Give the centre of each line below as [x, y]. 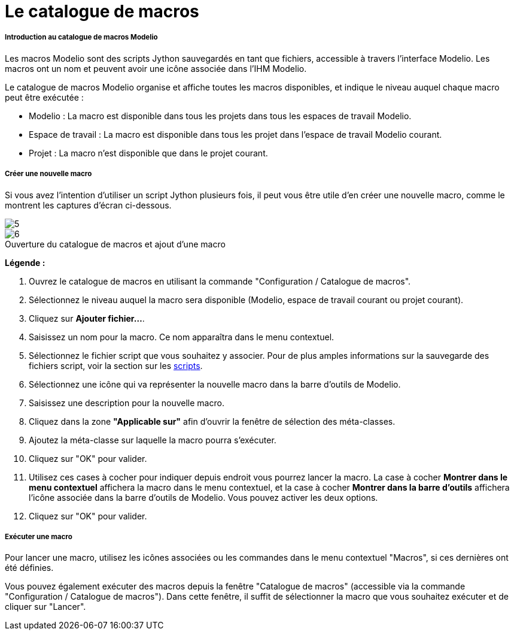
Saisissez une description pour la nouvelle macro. [127, 403]
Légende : [25, 262]
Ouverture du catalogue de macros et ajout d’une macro [115, 244]
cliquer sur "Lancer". [45, 607]
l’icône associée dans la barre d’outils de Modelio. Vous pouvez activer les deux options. [203, 497]
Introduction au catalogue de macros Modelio [81, 37]
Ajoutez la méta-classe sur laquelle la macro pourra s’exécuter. [153, 440]
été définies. [29, 568]
